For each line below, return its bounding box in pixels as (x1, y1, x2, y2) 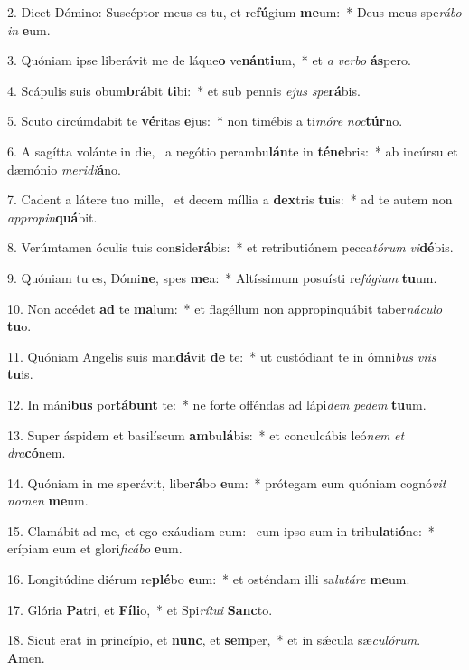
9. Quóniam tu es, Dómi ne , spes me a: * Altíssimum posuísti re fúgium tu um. (7, 268, 437, 287)
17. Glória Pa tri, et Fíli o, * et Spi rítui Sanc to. (7, 599, 273, 618)
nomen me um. (7, 491, 89, 510)
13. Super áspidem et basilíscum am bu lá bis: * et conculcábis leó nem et (7, 425, 405, 444)
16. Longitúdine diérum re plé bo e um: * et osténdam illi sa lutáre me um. (7, 570, 410, 589)
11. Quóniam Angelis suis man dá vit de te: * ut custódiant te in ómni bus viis (7, 346, 436, 365)
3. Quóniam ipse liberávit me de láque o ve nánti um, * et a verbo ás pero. (7, 51, 411, 70)
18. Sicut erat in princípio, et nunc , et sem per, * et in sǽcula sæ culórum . (7, 630, 421, 649)
